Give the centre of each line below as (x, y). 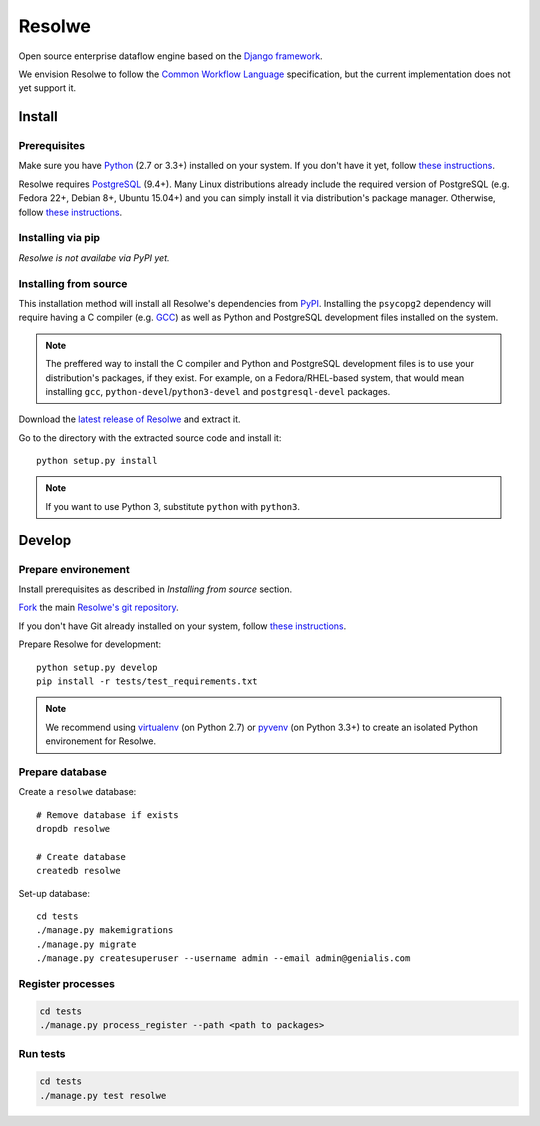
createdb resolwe (78, 871)
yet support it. (47, 88)
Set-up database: (54, 893)
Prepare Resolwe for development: (90, 644)
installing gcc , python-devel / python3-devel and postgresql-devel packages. (218, 391)
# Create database (81, 856)
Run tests (42, 1054)
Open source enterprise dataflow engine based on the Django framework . (171, 56)
